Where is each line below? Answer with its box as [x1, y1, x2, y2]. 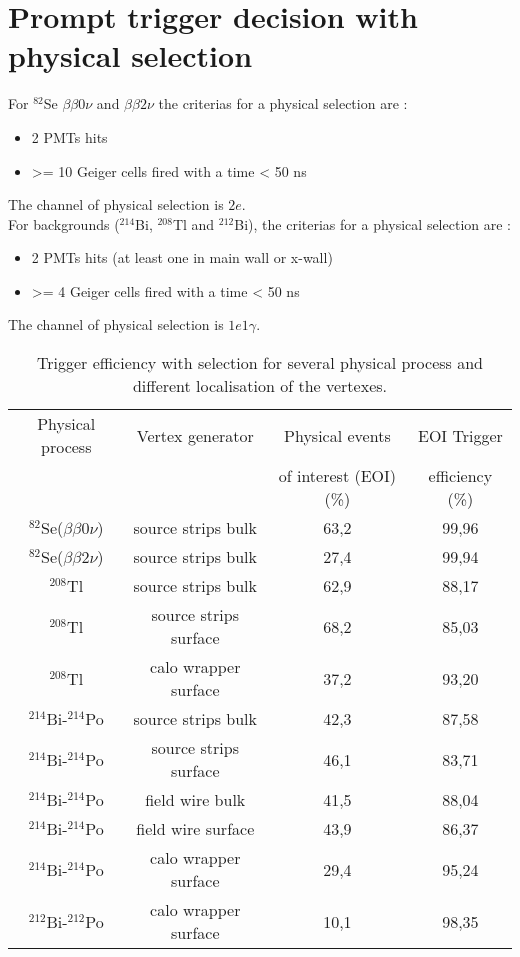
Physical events [284, 423, 391, 447]
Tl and [172, 213, 215, 234]
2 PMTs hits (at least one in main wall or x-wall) [31, 247, 333, 268]
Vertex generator [136, 423, 254, 447]
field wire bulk [145, 788, 246, 812]
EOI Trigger [417, 423, 503, 447]
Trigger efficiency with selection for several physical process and [37, 351, 483, 375]
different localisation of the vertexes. [132, 374, 388, 398]
